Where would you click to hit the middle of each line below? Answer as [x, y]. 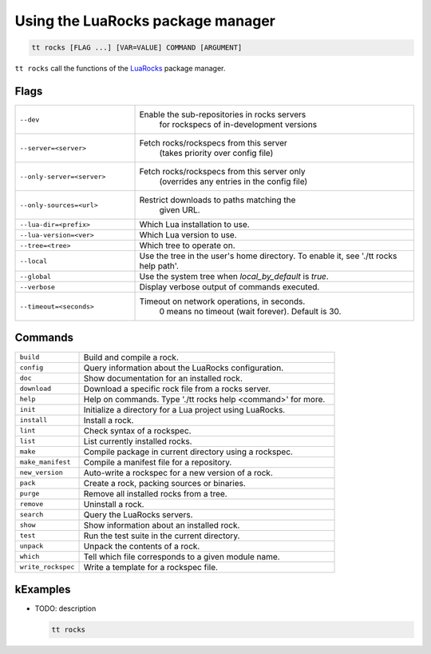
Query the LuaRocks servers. [138, 514]
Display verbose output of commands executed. [229, 287]
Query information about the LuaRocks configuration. [184, 368]
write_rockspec [47, 567]
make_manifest [45, 463]
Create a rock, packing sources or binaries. [165, 483]
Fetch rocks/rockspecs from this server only [223, 172]
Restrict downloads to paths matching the [217, 200]
